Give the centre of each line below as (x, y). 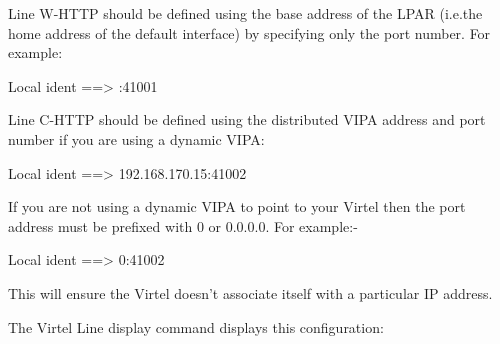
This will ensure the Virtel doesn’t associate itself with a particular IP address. (250, 292)
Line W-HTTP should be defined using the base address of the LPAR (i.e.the (245, 13)
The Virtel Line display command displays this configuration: (196, 326)
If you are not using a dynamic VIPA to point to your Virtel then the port (237, 206)
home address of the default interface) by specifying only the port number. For (249, 32)
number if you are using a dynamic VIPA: (136, 138)
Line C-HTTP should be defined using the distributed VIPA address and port (247, 119)
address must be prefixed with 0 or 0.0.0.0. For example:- (183, 225)
